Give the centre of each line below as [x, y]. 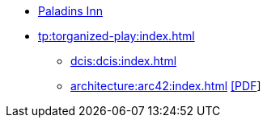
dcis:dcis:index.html [124, 61]
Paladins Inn [70, 11]
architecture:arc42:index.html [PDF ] [166, 86]
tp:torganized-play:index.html [117, 36]
